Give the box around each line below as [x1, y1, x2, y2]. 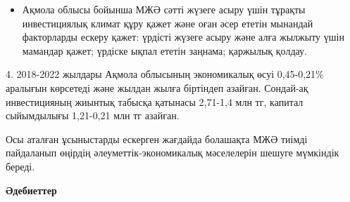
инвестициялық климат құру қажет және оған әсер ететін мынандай [22, 15, 313, 30]
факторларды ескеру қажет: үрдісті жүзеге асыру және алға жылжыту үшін [22, 29, 344, 44]
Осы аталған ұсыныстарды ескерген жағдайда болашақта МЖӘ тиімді [6, 131, 308, 146]
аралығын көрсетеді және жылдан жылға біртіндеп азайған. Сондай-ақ [6, 80, 308, 95]
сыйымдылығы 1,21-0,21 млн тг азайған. [6, 108, 180, 123]
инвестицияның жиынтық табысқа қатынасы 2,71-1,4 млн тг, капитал [6, 94, 304, 109]
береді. [6, 159, 35, 173]
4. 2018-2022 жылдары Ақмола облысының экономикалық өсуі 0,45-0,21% [6, 67, 324, 81]
